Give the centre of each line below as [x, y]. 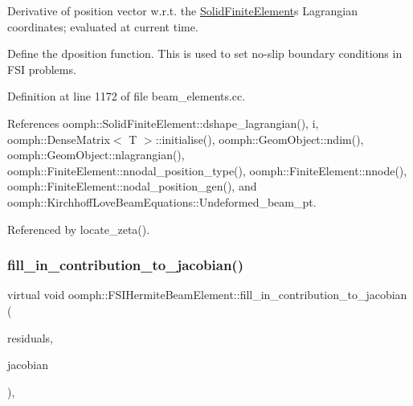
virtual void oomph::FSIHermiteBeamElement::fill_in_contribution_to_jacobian [207, 295]
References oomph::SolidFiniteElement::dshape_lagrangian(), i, [163, 123]
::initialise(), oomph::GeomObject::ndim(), [260, 139]
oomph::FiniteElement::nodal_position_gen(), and [132, 186]
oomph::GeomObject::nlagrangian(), [96, 155]
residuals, [30, 337]
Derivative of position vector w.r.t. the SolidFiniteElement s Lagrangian [182, 10]
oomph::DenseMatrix [59, 139]
